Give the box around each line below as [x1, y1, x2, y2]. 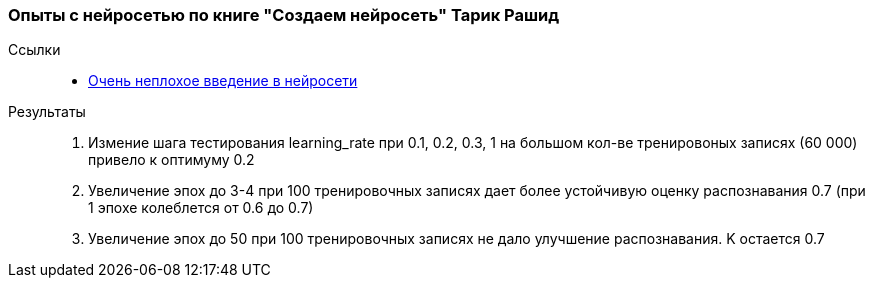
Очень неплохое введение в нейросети [88, 72, 358, 90]
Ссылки [8, 41, 61, 59]
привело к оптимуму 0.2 [88, 151, 255, 169]
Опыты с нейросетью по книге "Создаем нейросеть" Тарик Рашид [8, 5, 560, 25]
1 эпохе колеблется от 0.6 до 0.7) [88, 199, 314, 217]
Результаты [8, 103, 86, 121]
